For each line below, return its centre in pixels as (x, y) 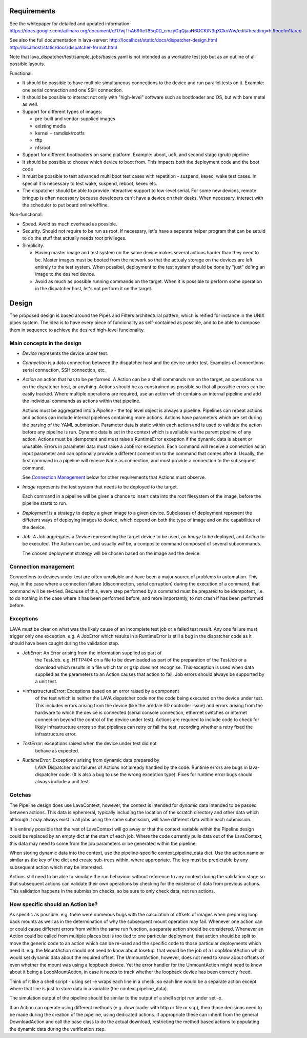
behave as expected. (57, 750)
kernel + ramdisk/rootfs (60, 133)
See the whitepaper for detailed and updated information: (70, 24)
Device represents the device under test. (65, 353)
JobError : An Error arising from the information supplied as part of (92, 653)
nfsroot (43, 147)
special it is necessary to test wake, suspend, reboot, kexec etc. (90, 183)
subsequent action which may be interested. (56, 867)
